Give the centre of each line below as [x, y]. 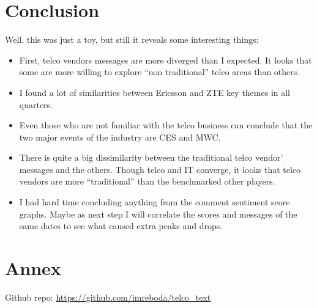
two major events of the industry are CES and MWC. [120, 137]
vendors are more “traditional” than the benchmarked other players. [147, 181]
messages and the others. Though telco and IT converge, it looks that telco [160, 169]
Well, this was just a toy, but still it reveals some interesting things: [132, 39]
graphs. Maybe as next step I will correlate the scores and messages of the [158, 214]
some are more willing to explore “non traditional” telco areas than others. [159, 72]
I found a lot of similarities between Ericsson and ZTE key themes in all [155, 92]
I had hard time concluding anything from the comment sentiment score [155, 202]
